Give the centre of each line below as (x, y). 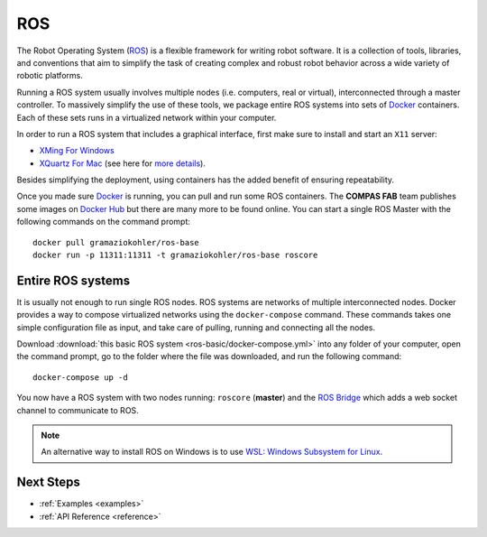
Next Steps (48, 482)
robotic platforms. (50, 76)
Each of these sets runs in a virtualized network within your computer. (147, 117)
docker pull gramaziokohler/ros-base (116, 242)
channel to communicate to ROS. (78, 410)
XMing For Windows (77, 151)
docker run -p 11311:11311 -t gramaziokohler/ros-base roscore (175, 255)
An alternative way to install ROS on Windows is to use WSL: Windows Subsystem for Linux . (212, 452)
